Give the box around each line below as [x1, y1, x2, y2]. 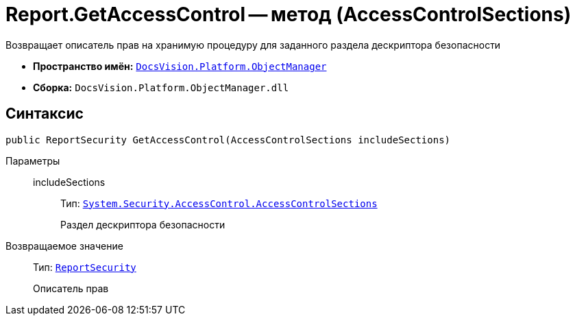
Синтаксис [5, 105, 84, 123]
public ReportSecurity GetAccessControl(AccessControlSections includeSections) [5, 134, 451, 145]
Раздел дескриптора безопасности [60, 218, 225, 230]
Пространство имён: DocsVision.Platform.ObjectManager [33, 60, 327, 72]
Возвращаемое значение [5, 239, 123, 252]
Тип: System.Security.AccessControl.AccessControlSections [60, 197, 378, 209]
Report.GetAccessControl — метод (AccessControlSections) [5, 3, 572, 26]
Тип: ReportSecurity [33, 261, 136, 273]
